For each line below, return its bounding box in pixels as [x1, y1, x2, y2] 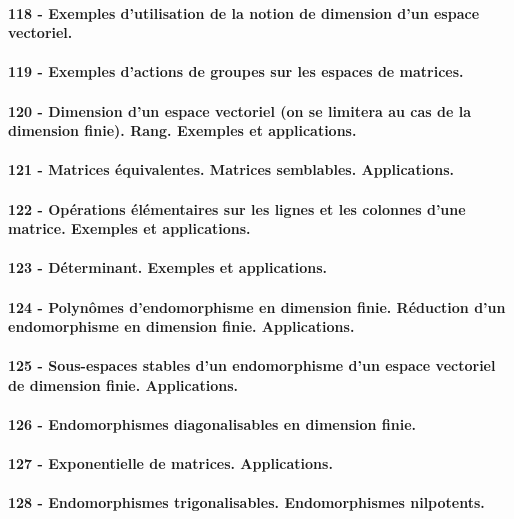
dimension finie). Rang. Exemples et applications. [8, 120, 357, 141]
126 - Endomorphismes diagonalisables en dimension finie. [8, 414, 417, 435]
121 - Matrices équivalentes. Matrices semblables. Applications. [8, 159, 454, 180]
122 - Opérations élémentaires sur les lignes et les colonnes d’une [8, 198, 466, 219]
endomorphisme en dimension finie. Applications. [8, 316, 355, 337]
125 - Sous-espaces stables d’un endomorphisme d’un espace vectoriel [8, 355, 496, 376]
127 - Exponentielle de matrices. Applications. [8, 453, 333, 474]
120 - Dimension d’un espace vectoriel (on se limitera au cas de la [8, 100, 472, 121]
